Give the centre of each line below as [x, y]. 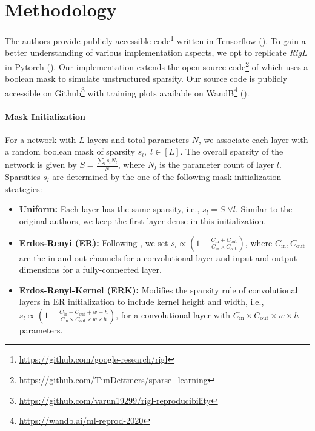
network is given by [41, 165]
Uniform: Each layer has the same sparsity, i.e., [109, 209]
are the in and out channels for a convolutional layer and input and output [158, 257]
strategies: [24, 188]
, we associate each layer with [254, 139]
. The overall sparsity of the [232, 151]
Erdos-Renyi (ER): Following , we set [94, 242]
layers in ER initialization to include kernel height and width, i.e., [141, 302]
